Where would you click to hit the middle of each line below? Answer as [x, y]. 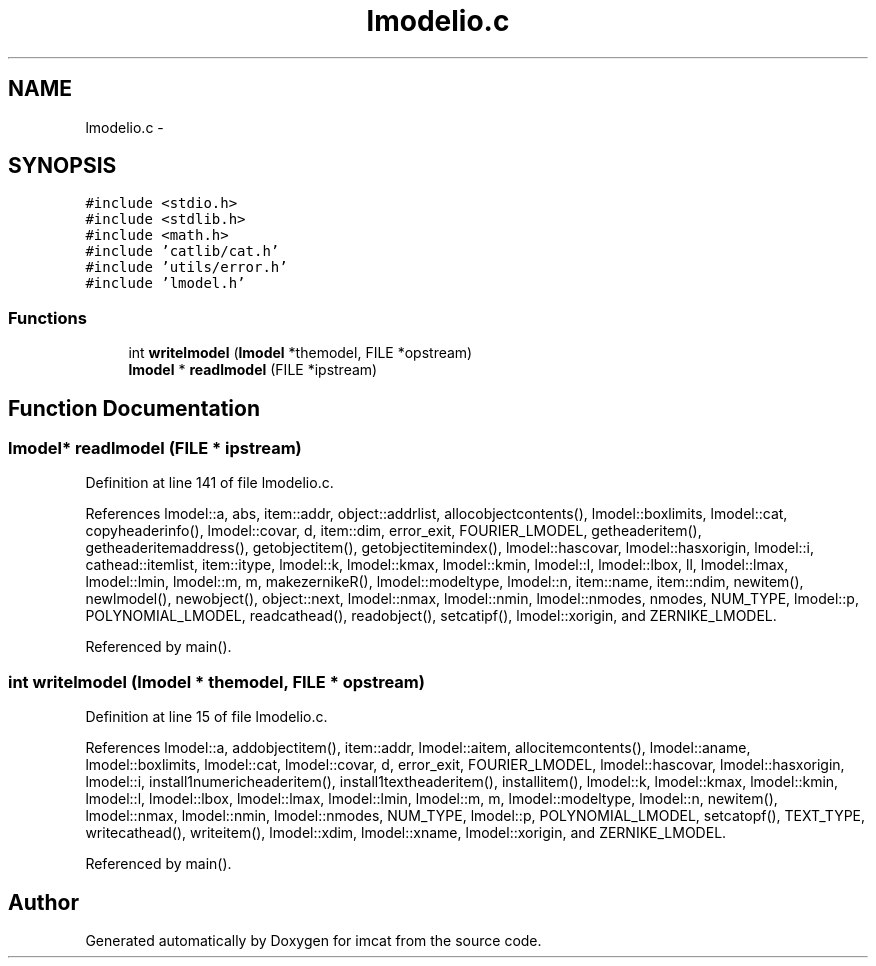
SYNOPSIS [62, 166]
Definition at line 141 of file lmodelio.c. [209, 483]
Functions [47, 317]
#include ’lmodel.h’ [165, 283]
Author [43, 902]
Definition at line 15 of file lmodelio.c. [206, 717]
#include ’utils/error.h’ [186, 267]
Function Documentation [134, 408]
